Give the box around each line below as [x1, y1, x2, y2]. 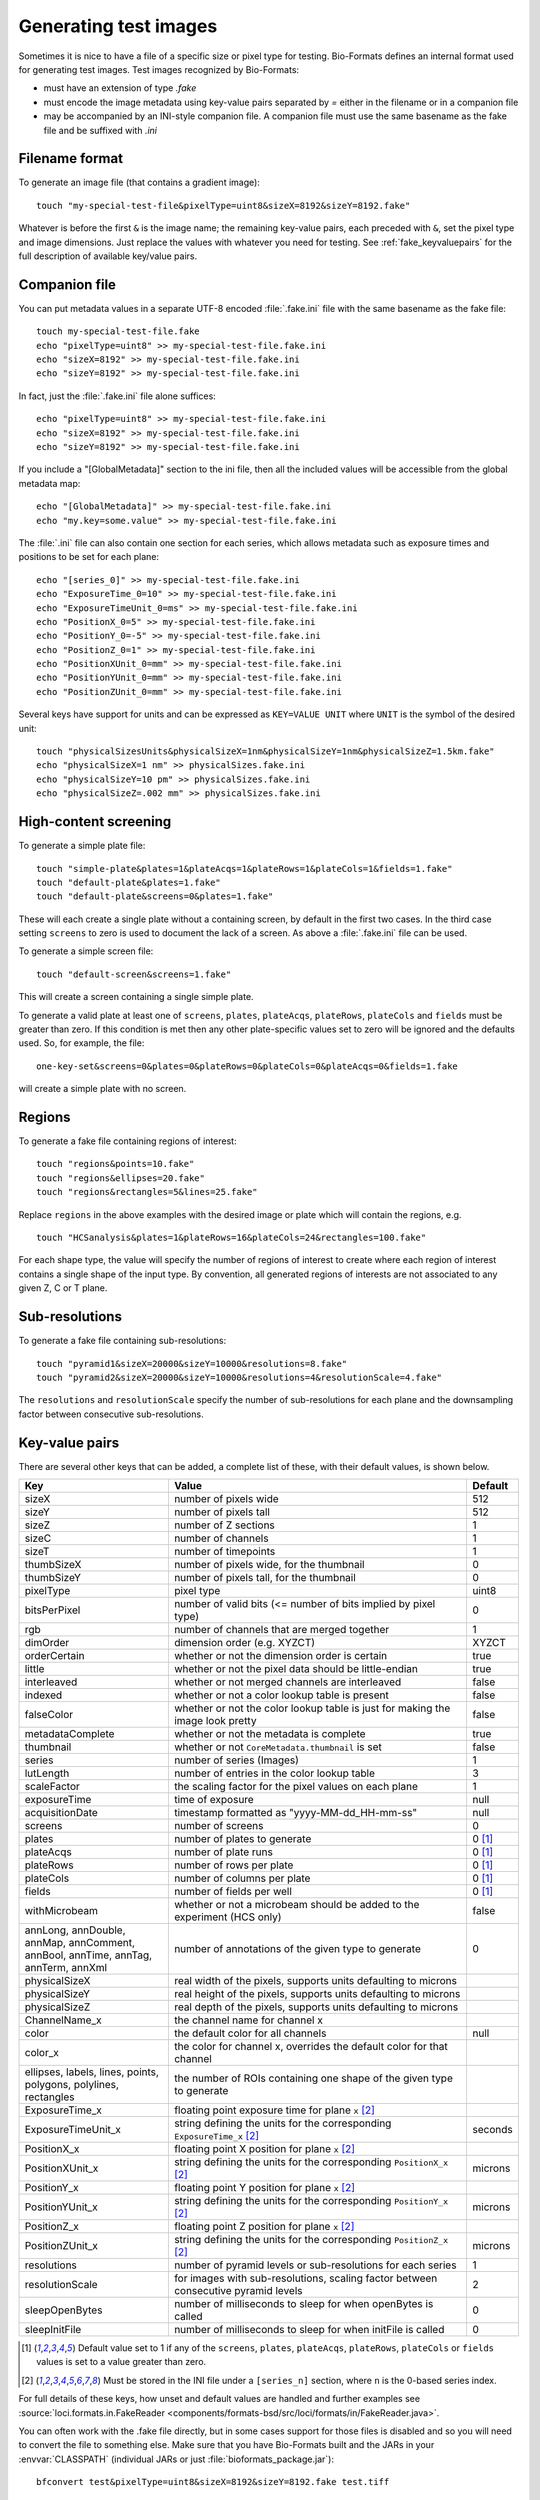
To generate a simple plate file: [18, 840, 146, 852]
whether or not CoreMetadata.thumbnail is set [173, 1740, 382, 1754]
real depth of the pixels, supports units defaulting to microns [173, 2000, 459, 2014]
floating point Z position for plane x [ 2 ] [173, 2219, 355, 2233]
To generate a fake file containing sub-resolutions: [18, 1335, 227, 1347]
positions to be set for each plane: [18, 551, 160, 563]
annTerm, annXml [24, 1960, 108, 1974]
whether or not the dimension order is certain [173, 1648, 388, 1662]
